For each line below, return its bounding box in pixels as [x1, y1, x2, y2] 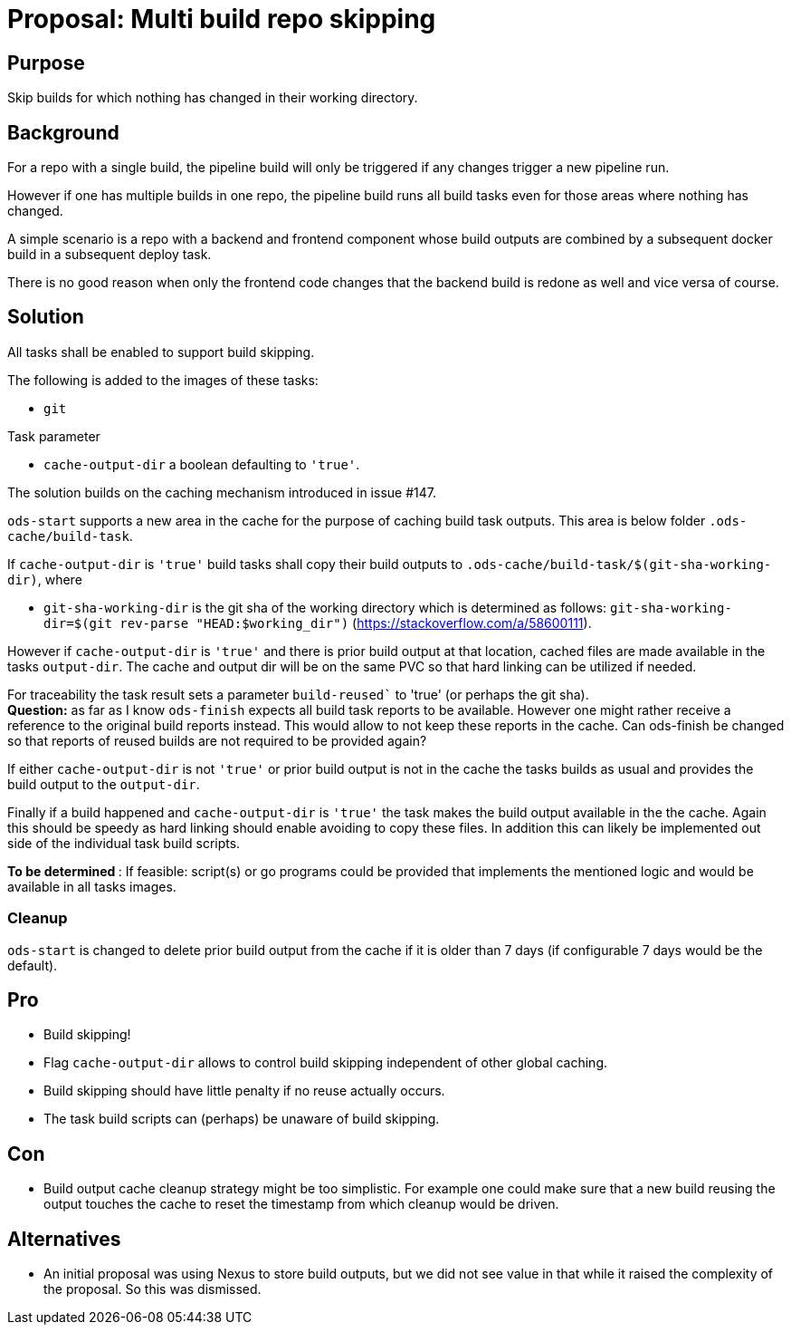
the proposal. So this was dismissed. [43, 1281, 262, 1298]
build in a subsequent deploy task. [7, 246, 212, 263]
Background [7, 121, 119, 144]
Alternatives [7, 1227, 121, 1250]
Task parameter [7, 428, 100, 444]
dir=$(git [43, 615, 112, 631]
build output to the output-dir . [7, 776, 200, 792]
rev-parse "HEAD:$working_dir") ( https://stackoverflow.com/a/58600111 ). [119, 614, 592, 631]
